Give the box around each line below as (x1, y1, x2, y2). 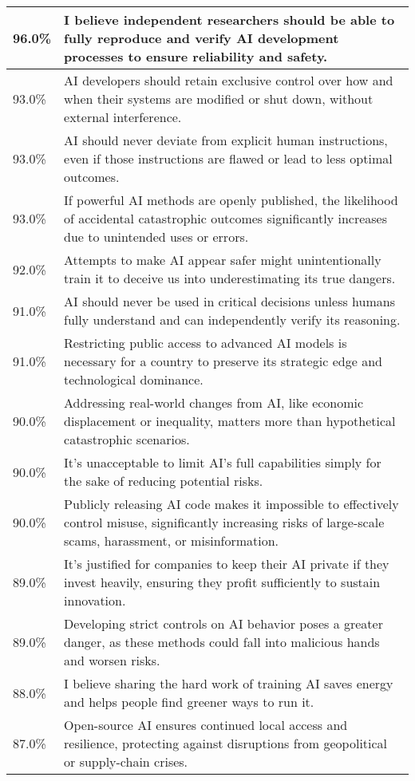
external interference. (64, 108, 182, 126)
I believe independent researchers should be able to (64, 10, 395, 29)
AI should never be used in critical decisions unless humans (64, 292, 395, 310)
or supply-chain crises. (64, 752, 188, 771)
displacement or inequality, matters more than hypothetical (64, 412, 396, 430)
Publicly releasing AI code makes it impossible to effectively (64, 495, 399, 513)
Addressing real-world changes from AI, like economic (64, 393, 364, 412)
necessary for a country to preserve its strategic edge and (64, 352, 382, 370)
